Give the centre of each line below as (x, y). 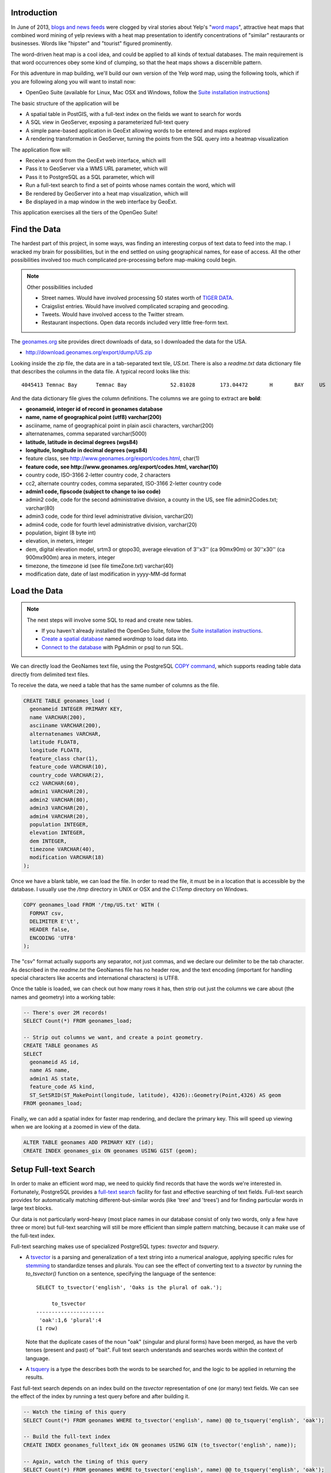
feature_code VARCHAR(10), (69, 767)
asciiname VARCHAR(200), (65, 726)
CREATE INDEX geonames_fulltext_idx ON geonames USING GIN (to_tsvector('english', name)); (160, 1445)
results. (35, 1377)
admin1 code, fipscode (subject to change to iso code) (93, 491)
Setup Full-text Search (53, 1170)
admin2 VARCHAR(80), (59, 800)
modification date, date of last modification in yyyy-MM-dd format (106, 574)
